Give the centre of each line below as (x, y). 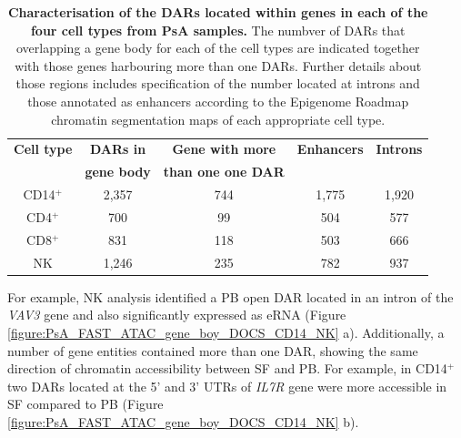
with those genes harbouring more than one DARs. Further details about (218, 65)
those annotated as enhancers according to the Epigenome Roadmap (218, 101)
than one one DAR (224, 172)
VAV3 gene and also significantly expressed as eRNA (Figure (177, 315)
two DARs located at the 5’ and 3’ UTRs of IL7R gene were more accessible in (227, 386)
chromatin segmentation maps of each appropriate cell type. (218, 119)
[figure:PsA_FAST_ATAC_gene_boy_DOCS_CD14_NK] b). (183, 421)
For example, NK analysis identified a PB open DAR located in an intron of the (230, 296)
